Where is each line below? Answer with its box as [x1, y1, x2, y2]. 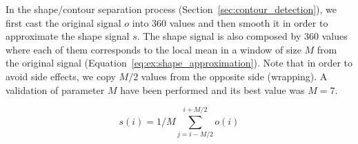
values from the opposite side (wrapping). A [141, 69, 328, 83]
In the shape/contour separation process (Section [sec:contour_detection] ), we [6, 2, 337, 16]
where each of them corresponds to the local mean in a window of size [6, 42, 301, 56]
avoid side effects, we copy [6, 69, 116, 83]
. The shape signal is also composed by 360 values [137, 29, 348, 43]
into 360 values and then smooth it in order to [132, 15, 328, 29]
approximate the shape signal [6, 29, 130, 43]
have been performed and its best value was [120, 82, 305, 97]
